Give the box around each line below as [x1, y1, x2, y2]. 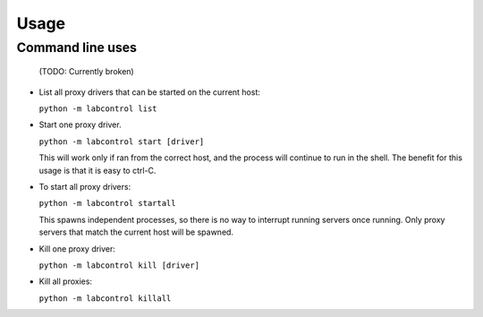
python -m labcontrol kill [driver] [38, 260, 200, 270]
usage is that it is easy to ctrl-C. [38, 165, 157, 176]
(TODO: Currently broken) [38, 66, 134, 77]
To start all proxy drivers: [38, 181, 131, 192]
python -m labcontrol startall [38, 198, 176, 209]
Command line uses [16, 39, 138, 56]
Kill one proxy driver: [38, 243, 116, 254]
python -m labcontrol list [38, 103, 157, 114]
